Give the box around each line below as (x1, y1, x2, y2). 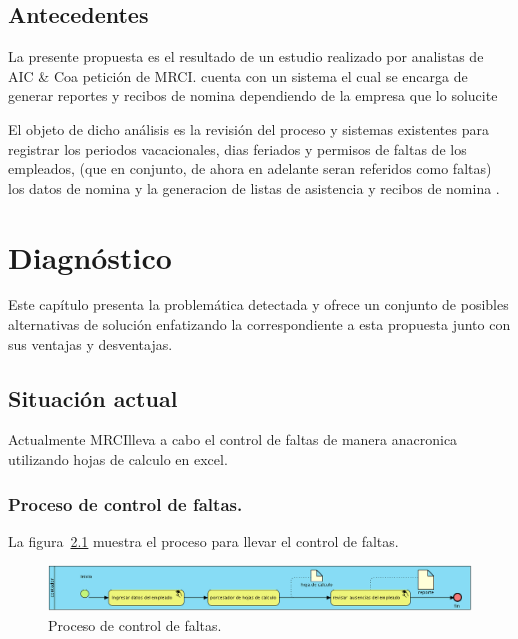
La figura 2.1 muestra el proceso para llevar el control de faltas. (8, 530, 399, 551)
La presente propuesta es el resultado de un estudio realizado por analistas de (8, 46, 484, 67)
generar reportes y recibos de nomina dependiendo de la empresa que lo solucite (8, 85, 498, 106)
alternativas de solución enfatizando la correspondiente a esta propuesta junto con (8, 314, 511, 335)
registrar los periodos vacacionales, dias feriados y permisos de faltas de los (8, 138, 467, 159)
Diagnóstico (8, 236, 172, 277)
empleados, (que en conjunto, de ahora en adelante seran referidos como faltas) (8, 158, 492, 179)
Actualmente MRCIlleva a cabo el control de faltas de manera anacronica (8, 429, 458, 450)
